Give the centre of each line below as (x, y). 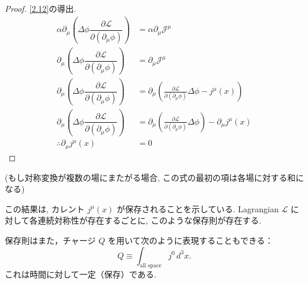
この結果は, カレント (45, 208)
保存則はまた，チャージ (50, 240)
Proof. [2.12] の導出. (41, 8)
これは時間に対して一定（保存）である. (81, 274)
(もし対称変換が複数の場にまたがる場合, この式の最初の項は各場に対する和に (154, 177)
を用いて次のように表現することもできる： (190, 240)
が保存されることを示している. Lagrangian (198, 208)
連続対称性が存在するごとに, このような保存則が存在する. (150, 220)
